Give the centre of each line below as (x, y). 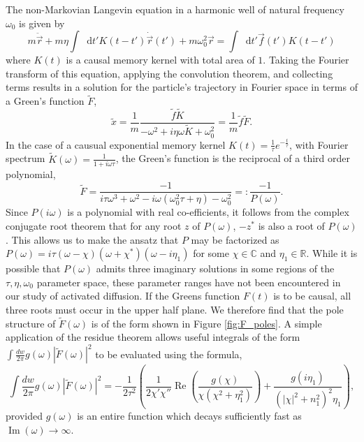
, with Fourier (319, 144)
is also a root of (291, 226)
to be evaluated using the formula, (169, 354)
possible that (33, 268)
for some (211, 253)
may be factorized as (235, 239)
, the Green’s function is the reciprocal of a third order (233, 158)
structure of (31, 323)
